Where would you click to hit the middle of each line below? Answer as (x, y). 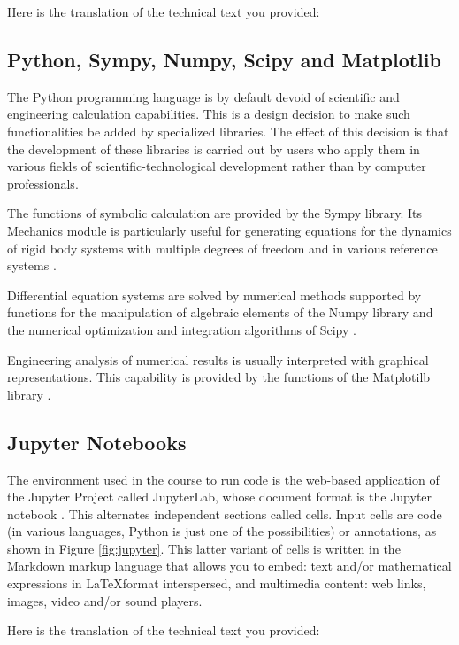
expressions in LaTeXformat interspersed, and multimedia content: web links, (217, 583)
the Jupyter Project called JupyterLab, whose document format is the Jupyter (220, 497)
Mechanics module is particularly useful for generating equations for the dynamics (229, 230)
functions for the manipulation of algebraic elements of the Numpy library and (220, 312)
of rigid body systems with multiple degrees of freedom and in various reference (222, 248)
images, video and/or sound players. (105, 600)
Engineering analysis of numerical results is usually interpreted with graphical (218, 359)
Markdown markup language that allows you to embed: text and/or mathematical (229, 566)
